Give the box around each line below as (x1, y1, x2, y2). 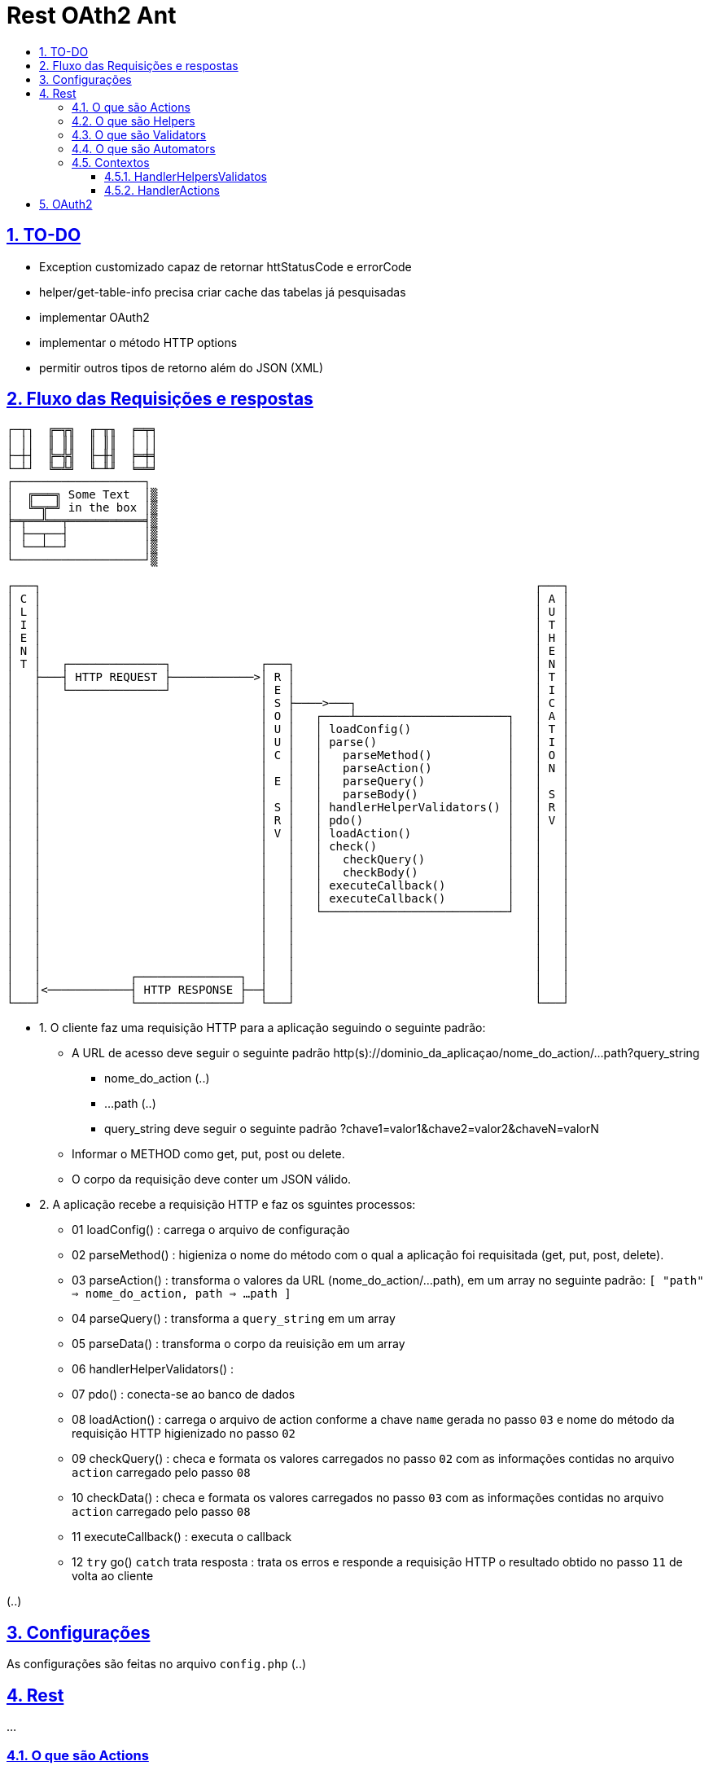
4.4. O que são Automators (72, 141, 216, 156)
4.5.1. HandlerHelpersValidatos (104, 169, 267, 183)
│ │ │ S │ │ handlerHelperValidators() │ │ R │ (7, 801, 570, 815)
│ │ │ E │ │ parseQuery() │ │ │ (7, 775, 570, 788)
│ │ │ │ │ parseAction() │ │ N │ (7, 762, 570, 775)
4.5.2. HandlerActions (104, 182, 220, 197)
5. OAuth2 (39, 196, 93, 211)
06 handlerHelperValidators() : (72, 1362, 234, 1377)
